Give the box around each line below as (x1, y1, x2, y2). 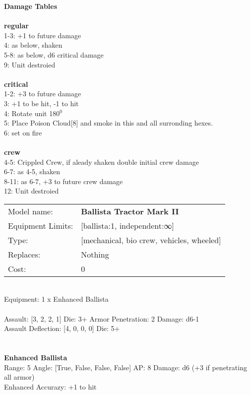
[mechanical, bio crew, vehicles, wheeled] (81, 234, 221, 246)
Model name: (8, 205, 53, 217)
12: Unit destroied (4, 186, 59, 196)
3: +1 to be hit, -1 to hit (4, 98, 79, 108)
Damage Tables (4, 1, 58, 11)
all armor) (4, 372, 35, 382)
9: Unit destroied (4, 59, 56, 69)
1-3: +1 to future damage (4, 30, 81, 40)
